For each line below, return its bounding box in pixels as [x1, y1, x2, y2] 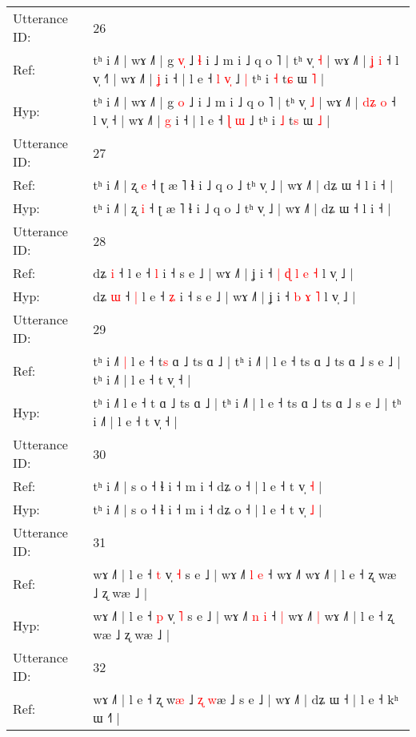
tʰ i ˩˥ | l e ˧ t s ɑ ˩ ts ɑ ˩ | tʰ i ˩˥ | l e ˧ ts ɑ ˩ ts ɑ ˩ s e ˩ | [93, 352, 401, 370]
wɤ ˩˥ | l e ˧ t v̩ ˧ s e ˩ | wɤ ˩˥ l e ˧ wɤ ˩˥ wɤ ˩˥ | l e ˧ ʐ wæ [93, 565, 397, 583]
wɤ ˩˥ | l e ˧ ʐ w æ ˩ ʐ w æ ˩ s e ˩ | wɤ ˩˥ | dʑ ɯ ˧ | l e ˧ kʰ [93, 690, 398, 708]
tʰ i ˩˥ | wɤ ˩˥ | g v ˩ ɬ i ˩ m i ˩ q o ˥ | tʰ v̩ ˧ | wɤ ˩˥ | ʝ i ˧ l [93, 50, 399, 69]
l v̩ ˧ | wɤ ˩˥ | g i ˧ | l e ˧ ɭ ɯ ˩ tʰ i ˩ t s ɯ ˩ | [93, 111, 330, 129]
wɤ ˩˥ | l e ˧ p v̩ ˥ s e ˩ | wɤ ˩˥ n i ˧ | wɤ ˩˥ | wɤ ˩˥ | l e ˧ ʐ [93, 606, 394, 625]
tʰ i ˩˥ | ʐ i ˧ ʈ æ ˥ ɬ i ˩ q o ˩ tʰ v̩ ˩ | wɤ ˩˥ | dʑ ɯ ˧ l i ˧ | [93, 199, 391, 217]
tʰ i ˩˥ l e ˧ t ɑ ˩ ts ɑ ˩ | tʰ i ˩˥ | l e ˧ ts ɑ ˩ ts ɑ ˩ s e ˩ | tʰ [93, 393, 402, 412]
